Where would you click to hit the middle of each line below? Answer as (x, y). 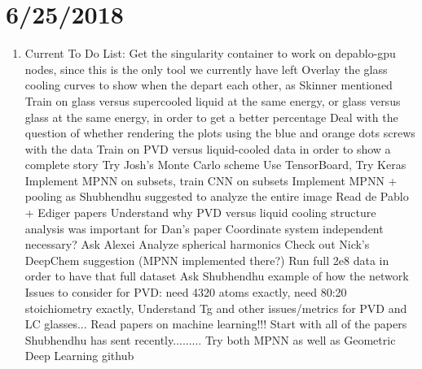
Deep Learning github (79, 356)
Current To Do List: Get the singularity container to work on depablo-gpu (210, 53)
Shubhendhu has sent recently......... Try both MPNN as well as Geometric (210, 339)
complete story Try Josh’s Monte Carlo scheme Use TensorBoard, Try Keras (215, 165)
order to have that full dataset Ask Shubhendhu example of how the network (217, 276)
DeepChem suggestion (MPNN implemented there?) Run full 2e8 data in (207, 260)
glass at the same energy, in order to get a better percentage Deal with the (211, 117)
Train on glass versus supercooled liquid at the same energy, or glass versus (213, 100)
